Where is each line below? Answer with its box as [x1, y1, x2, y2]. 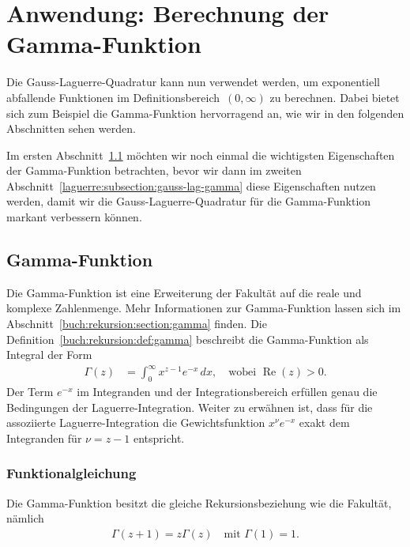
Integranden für [6, 429, 82, 446]
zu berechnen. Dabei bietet [269, 89, 400, 105]
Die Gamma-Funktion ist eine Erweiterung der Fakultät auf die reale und [6, 284, 362, 300]
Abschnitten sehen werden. [6, 120, 136, 137]
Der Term [6, 383, 54, 400]
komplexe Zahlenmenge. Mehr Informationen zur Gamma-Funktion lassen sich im [6, 300, 401, 316]
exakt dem [299, 414, 350, 431]
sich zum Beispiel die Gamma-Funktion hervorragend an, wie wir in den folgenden [6, 104, 404, 121]
